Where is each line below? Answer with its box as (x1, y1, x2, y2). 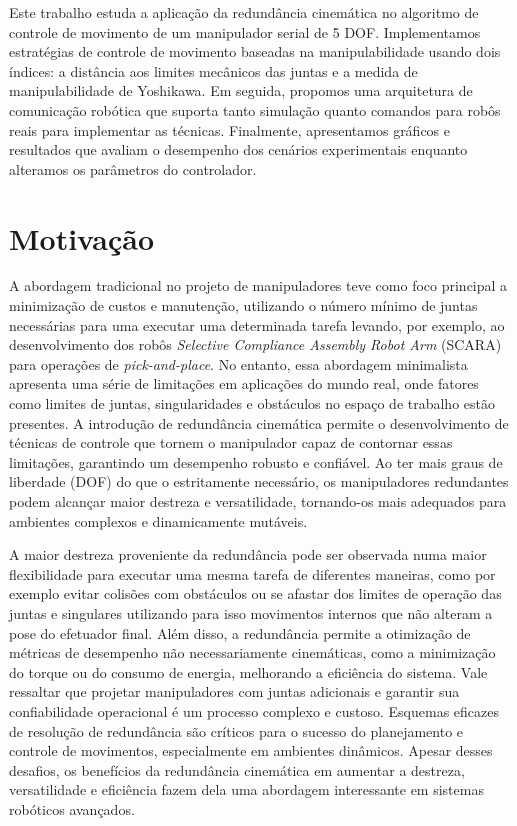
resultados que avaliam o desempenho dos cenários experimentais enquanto (9, 139, 468, 160)
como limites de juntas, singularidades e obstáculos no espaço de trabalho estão (9, 393, 495, 414)
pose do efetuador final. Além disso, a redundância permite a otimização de (9, 622, 471, 643)
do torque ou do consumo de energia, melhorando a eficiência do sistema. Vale (9, 661, 488, 682)
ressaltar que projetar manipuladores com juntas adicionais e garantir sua (9, 681, 460, 702)
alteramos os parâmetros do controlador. (9, 158, 257, 179)
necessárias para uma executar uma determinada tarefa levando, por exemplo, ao (9, 314, 505, 335)
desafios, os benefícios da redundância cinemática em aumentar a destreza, (9, 759, 465, 780)
